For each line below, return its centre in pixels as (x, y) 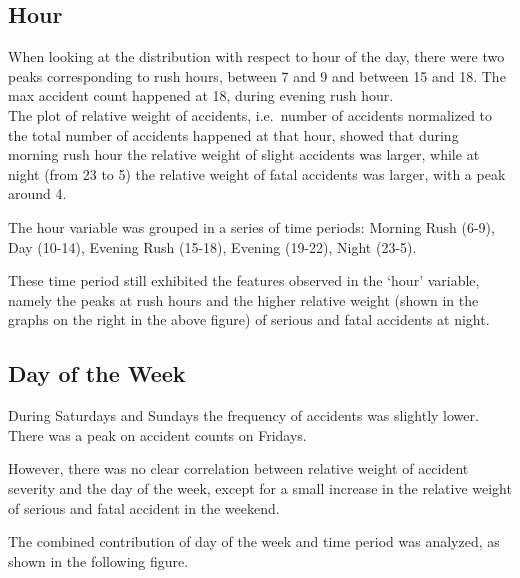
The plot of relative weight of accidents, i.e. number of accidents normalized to (250, 114)
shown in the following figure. (98, 560)
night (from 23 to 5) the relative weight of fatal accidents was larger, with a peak (257, 173)
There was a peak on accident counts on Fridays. (157, 434)
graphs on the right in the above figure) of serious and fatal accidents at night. (249, 319)
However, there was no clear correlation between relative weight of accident (238, 468)
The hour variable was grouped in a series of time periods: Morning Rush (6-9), (251, 226)
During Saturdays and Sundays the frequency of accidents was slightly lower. (243, 415)
